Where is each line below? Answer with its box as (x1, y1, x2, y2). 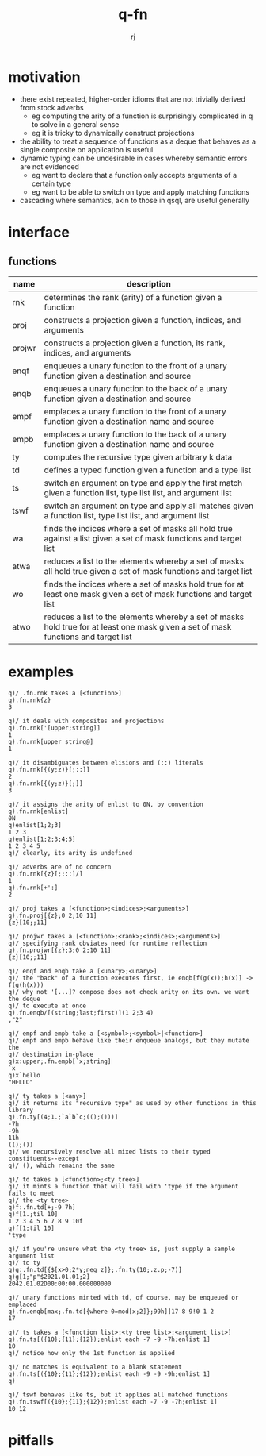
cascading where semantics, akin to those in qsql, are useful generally (19, 195, 250, 205)
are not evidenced (19, 161, 79, 171)
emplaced (8, 1300, 37, 1308)
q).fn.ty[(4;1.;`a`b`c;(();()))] (8, 1113, 119, 1121)
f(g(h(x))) (8, 980, 44, 989)
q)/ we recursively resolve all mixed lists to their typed (8, 1147, 211, 1156)
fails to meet (8, 1189, 55, 1197)
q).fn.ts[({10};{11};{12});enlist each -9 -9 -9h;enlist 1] (8, 1369, 211, 1378)
